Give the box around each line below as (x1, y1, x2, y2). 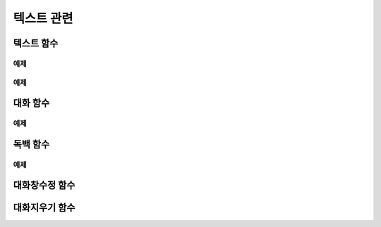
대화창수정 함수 (13, 179, 75, 191)
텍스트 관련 (13, 11, 73, 26)
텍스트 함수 (13, 37, 59, 49)
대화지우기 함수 (13, 202, 75, 214)
